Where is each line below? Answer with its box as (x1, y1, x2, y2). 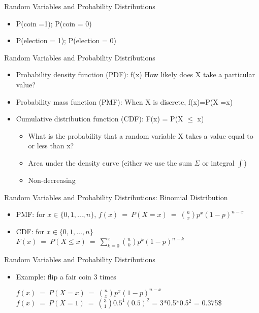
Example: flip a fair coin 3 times (16, 271, 116, 281)
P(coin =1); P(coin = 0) (16, 18, 92, 28)
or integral (202, 157, 235, 168)
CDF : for (16, 226, 45, 237)
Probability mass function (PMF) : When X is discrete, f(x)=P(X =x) (16, 96, 233, 107)
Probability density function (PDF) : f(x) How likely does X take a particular (16, 69, 255, 80)
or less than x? (28, 140, 74, 151)
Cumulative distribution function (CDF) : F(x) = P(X (16, 113, 183, 124)
